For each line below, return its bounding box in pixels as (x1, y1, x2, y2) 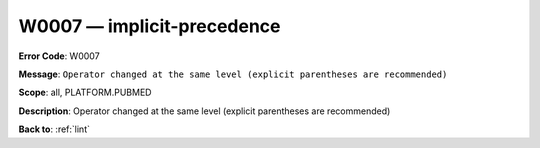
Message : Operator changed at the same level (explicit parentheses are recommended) (18, 68, 448, 80)
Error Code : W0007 (18, 50, 100, 62)
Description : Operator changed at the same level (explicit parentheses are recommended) (18, 105, 391, 117)
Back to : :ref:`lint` (18, 123, 90, 135)
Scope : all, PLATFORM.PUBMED (18, 86, 152, 99)
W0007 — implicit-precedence (18, 15, 281, 37)
